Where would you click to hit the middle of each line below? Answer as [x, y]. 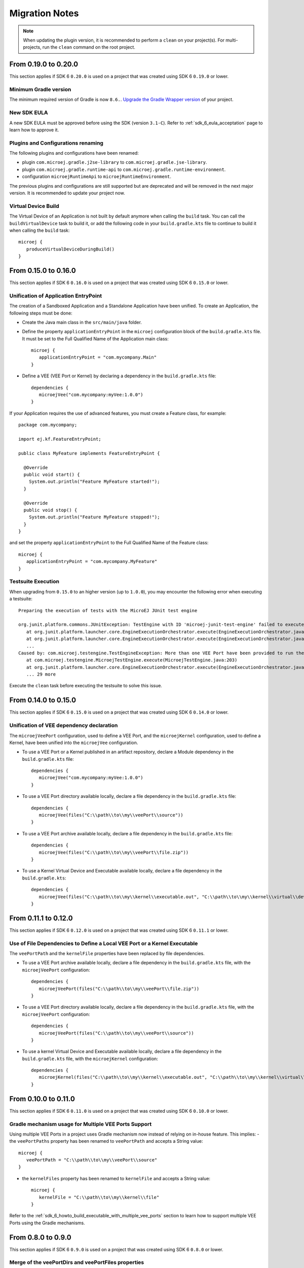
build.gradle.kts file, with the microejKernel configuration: [90, 1059]
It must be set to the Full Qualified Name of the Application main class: [96, 339]
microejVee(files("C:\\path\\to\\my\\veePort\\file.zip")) [114, 852]
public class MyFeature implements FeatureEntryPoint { [89, 453]
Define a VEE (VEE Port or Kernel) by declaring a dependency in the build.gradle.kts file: [119, 376]
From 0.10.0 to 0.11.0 [42, 1099]
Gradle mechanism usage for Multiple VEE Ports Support [81, 1124]
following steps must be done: [41, 313]
